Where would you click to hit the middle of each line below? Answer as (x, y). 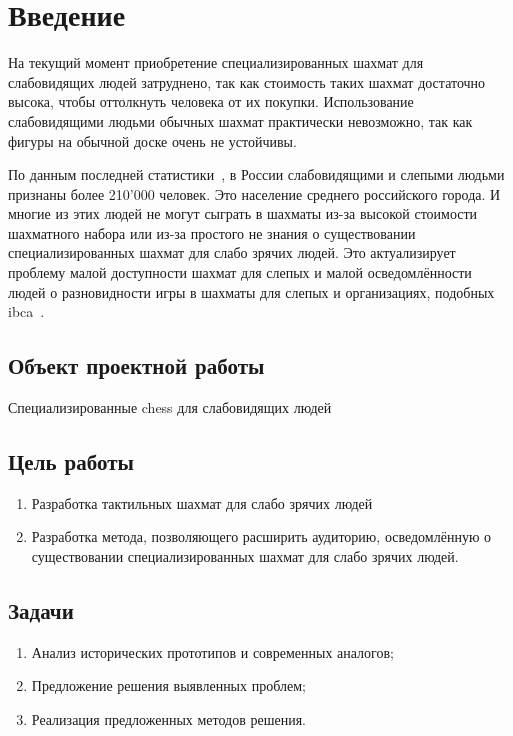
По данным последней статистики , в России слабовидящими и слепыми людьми (256, 174)
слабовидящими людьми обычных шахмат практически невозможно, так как (240, 120)
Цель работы (71, 461)
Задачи (41, 610)
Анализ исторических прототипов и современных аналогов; (212, 651)
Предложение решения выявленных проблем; (168, 685)
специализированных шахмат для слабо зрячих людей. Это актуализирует (232, 252)
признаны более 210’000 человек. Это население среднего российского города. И (254, 193)
